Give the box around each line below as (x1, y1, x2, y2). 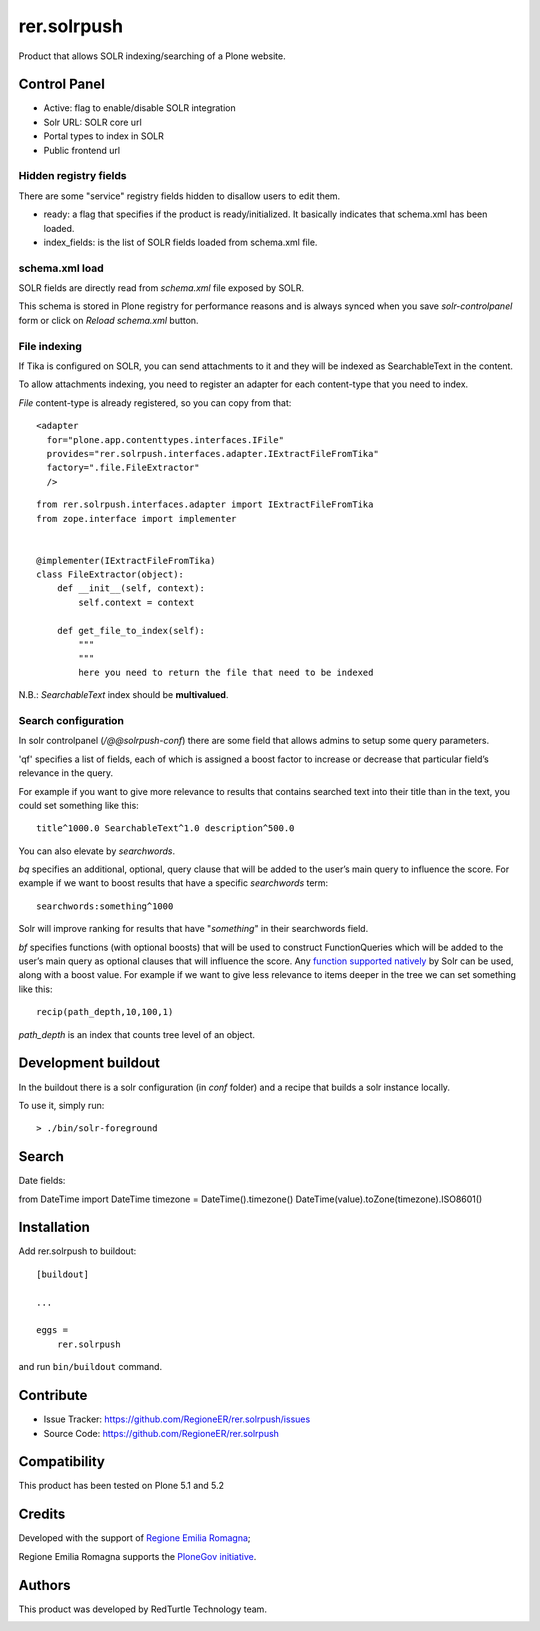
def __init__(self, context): (56, 583, 205, 594)
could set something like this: (18, 799, 139, 811)
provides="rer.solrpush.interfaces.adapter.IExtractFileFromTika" (46, 448, 379, 459)
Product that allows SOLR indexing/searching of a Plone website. (18, 50, 286, 62)
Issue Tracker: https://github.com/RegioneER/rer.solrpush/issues (43, 1413, 311, 1425)
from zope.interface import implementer (36, 513, 237, 524)
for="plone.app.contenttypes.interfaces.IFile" (46, 434, 285, 445)
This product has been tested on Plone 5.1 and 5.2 (18, 1480, 225, 1492)
